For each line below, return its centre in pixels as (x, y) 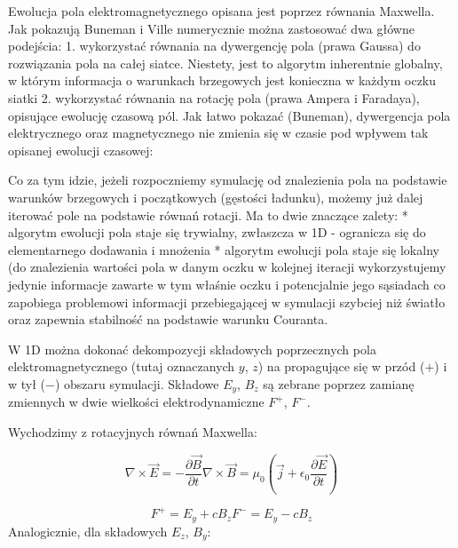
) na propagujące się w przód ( (341, 366)
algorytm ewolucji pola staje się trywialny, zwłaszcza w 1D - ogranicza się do (217, 232)
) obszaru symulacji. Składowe (137, 383)
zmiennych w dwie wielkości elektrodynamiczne (136, 402)
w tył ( (27, 383)
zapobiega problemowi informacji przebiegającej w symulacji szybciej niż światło (227, 302)
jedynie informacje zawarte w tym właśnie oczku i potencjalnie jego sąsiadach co (227, 284)
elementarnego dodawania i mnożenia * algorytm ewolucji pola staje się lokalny (224, 249)
